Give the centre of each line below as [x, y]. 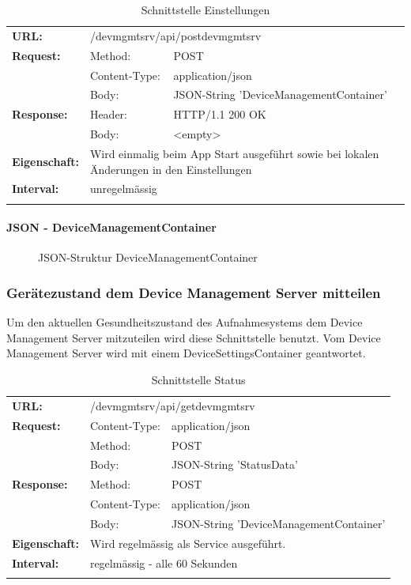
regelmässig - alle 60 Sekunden [164, 562]
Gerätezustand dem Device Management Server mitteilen [194, 292]
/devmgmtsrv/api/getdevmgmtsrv [172, 405]
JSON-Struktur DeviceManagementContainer [148, 257]
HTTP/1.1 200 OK [220, 114]
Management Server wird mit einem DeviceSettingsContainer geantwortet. [186, 353]
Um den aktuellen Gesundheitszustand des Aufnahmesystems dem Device [185, 322]
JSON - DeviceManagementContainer [111, 227]
